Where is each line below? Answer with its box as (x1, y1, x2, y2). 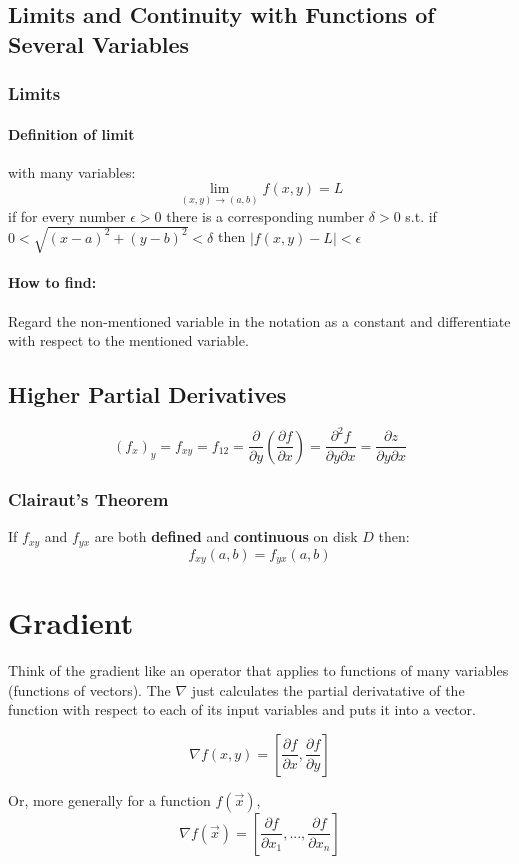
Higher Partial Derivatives (8, 379, 287, 410)
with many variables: (8, 161, 136, 182)
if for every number (8, 205, 126, 226)
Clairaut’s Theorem (8, 486, 169, 511)
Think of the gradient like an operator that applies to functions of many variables (8, 660, 509, 681)
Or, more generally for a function (8, 789, 211, 810)
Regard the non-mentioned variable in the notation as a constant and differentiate (8, 310, 511, 331)
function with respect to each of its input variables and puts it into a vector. (8, 699, 476, 720)
